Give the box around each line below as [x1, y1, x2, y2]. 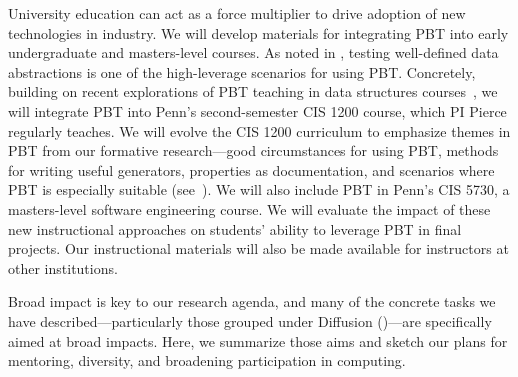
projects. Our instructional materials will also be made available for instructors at [8, 238, 509, 259]
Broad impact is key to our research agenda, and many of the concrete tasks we [8, 291, 496, 312]
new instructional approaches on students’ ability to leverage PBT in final [8, 218, 462, 239]
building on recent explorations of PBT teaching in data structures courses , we [8, 81, 498, 102]
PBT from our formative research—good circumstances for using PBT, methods [8, 140, 499, 161]
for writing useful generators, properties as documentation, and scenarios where [8, 159, 495, 180]
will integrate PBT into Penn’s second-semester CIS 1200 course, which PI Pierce [8, 100, 507, 121]
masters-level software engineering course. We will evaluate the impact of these [8, 198, 491, 219]
